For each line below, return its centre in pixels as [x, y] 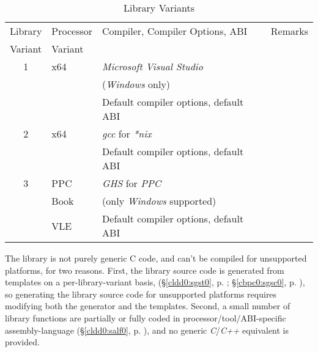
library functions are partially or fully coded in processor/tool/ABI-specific [146, 317]
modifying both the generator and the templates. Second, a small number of [148, 306]
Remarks [289, 31]
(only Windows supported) [159, 201]
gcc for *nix [127, 134]
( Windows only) [136, 84]
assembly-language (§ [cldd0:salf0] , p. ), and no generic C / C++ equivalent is [147, 330]
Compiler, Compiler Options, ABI [175, 31]
